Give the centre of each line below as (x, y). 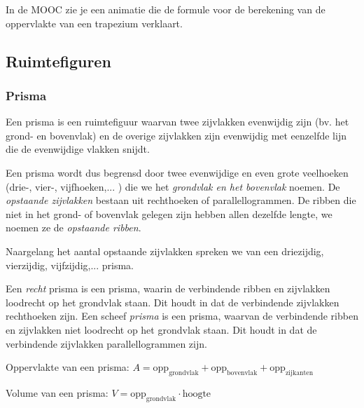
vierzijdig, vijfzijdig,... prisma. (70, 265)
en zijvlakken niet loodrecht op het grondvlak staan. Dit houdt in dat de (161, 329)
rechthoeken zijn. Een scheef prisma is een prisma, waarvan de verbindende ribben (182, 316)
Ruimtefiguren (58, 61)
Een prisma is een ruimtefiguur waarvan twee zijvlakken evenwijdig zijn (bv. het (177, 122)
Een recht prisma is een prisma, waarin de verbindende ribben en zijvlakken (168, 288)
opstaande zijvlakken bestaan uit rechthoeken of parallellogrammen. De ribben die (181, 200)
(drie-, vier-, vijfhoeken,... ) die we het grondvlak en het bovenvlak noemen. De (173, 186)
